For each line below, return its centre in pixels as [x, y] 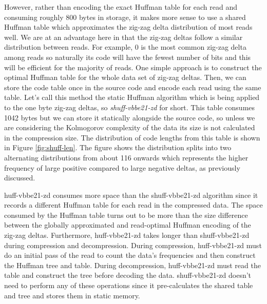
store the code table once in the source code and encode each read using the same [133, 87]
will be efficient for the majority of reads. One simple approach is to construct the [133, 67]
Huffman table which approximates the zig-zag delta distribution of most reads [128, 27]
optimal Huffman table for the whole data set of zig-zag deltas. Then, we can [125, 77]
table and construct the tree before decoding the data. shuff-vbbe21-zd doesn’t [128, 275]
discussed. [20, 178]
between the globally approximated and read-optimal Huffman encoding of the [128, 225]
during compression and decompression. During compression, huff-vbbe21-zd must [133, 245]
